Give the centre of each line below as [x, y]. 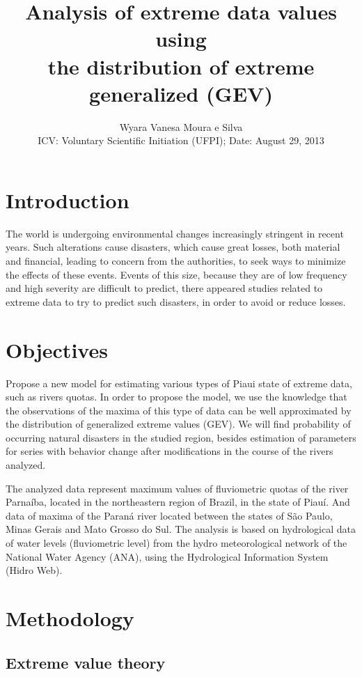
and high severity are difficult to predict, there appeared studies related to [164, 288]
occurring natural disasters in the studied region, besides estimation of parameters [181, 437]
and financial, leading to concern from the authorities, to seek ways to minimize [176, 260]
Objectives [57, 349]
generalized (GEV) [181, 93]
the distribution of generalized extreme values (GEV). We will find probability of [178, 424]
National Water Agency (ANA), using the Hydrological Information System [167, 556]
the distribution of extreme [181, 66]
